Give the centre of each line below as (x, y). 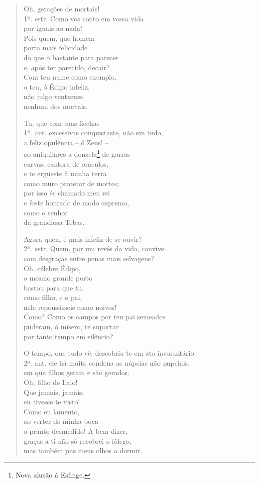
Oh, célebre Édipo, (52, 268)
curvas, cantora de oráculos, (66, 163)
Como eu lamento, (52, 411)
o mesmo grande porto (58, 278)
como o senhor (46, 212)
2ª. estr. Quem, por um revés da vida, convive (94, 248)
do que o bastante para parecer (71, 57)
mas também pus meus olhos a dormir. (83, 450)
